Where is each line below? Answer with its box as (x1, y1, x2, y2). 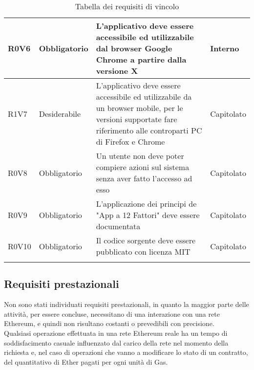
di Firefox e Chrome (96, 136, 165, 147)
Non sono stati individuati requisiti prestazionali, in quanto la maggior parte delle (4, 299, 249, 309)
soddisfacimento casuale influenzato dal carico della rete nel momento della (4, 337, 229, 348)
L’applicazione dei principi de (96, 198, 197, 209)
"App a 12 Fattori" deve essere (96, 209, 200, 220)
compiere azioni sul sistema (96, 161, 190, 173)
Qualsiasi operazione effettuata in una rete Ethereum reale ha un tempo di (4, 327, 228, 338)
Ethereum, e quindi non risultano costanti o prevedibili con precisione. (4, 318, 214, 328)
